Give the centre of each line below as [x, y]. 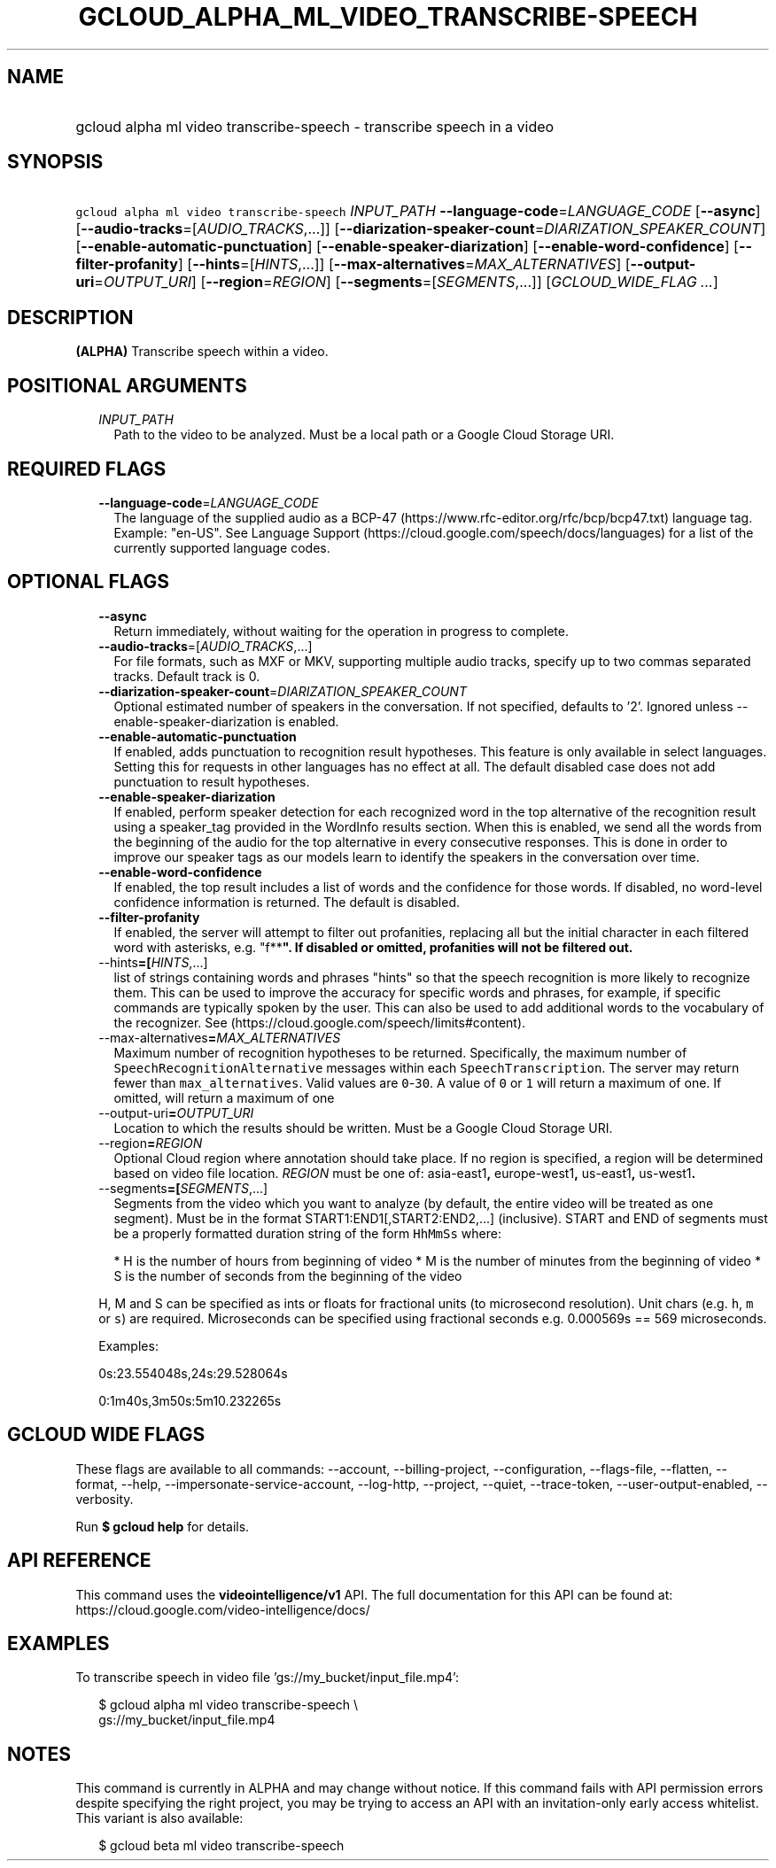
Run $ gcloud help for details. [163, 1526]
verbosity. [105, 1499]
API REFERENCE [79, 1561]
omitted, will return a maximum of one [224, 1097]
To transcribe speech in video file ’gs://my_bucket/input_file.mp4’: [267, 1678]
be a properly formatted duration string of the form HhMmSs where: [307, 1233]
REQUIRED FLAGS [87, 469]
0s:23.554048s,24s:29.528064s [193, 1373]
